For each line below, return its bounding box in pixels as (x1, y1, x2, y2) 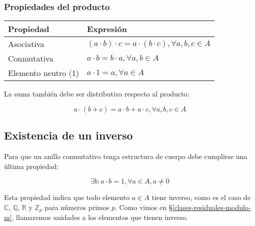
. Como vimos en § (114, 201, 172, 212)
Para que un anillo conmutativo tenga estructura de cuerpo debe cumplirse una (4, 151, 247, 161)
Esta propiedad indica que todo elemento (4, 192, 130, 202)
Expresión (87, 23, 127, 35)
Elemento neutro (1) (8, 67, 79, 79)
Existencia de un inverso (4, 127, 133, 143)
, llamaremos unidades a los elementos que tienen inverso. (11, 212, 188, 222)
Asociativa (8, 38, 44, 50)
